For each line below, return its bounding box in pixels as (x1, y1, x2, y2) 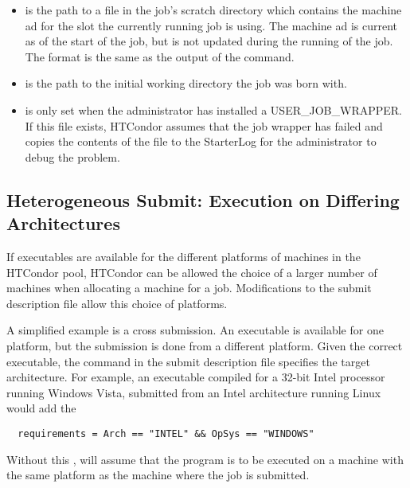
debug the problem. (25, 148, 120, 165)
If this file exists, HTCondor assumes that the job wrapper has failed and (25, 117, 383, 134)
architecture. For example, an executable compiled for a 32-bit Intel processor (6, 369, 385, 385)
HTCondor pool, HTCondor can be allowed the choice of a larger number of (6, 264, 377, 280)
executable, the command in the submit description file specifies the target (6, 353, 370, 369)
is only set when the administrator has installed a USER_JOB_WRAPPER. (25, 101, 402, 118)
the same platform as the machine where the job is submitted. (6, 467, 310, 483)
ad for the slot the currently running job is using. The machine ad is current (25, 17, 398, 33)
